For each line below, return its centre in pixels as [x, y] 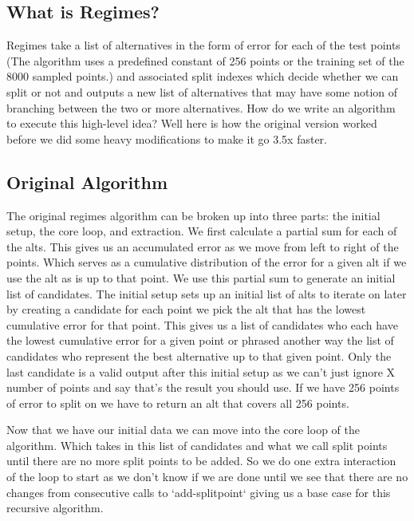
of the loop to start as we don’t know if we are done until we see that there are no [207, 477]
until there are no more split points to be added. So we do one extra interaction [201, 461]
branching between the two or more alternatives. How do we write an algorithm [201, 107]
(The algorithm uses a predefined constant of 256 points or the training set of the [205, 60]
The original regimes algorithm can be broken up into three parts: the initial [193, 215]
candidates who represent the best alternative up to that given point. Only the [199, 355]
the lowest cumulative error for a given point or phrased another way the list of [200, 340]
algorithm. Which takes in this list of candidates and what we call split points [197, 445]
